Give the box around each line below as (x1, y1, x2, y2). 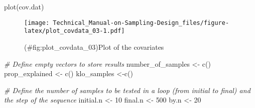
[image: (24, 19, 50, 26)
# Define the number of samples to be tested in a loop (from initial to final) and (4, 85, 250, 95)
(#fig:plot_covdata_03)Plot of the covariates (24, 41, 164, 52)
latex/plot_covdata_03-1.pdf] (24, 27, 125, 35)
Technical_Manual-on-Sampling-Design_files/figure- (53, 19, 229, 26)
